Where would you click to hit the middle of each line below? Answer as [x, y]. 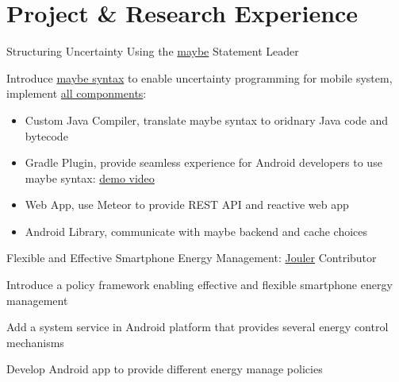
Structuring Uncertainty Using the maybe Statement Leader [153, 51]
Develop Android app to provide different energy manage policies [165, 369]
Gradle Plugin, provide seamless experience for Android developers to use [203, 162]
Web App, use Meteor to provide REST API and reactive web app [187, 205]
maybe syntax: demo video [90, 177]
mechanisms [35, 342]
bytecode [46, 135]
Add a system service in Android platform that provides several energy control [198, 327]
